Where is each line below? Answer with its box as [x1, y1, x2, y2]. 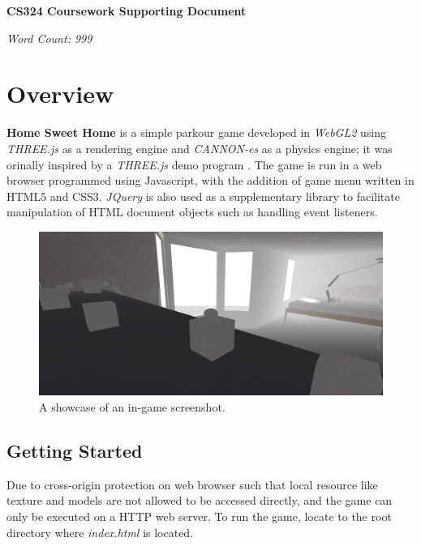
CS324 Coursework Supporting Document [6, 2, 247, 19]
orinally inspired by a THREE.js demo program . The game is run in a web [6, 156, 382, 173]
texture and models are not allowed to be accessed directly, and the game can [6, 492, 393, 509]
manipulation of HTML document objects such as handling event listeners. [6, 203, 378, 220]
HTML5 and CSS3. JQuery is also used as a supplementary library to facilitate [6, 187, 400, 204]
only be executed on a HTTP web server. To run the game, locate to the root [6, 507, 392, 524]
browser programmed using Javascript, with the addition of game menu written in [6, 172, 415, 189]
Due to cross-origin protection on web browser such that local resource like [6, 476, 378, 493]
